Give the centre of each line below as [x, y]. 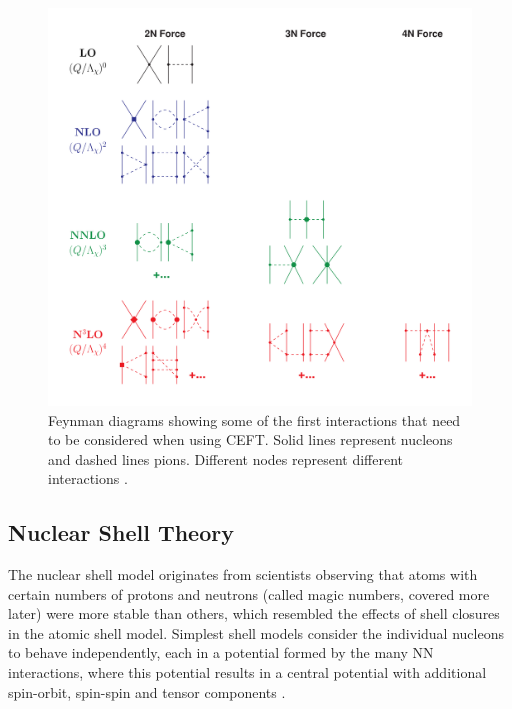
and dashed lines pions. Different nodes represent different [226, 458]
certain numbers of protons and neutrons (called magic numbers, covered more [249, 593]
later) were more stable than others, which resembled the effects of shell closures [254, 613]
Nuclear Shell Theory [121, 532]
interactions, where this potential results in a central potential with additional [247, 672]
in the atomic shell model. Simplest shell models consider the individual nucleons [256, 632]
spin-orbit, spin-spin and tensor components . [147, 691]
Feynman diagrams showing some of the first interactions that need [254, 419]
